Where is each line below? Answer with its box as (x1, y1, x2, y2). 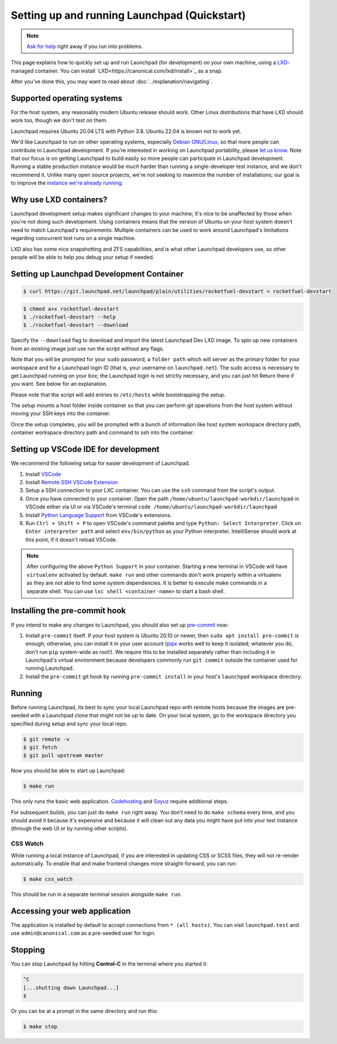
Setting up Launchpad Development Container (11, 269, 184, 279)
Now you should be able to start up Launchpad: (11, 767, 126, 774)
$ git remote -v (23, 735, 70, 742)
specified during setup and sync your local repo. (11, 720, 128, 727)
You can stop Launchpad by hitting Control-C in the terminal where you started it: (11, 960, 208, 967)
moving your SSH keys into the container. (11, 410, 111, 417)
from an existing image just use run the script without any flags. (11, 345, 164, 352)
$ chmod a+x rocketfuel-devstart (23, 305, 119, 312)
